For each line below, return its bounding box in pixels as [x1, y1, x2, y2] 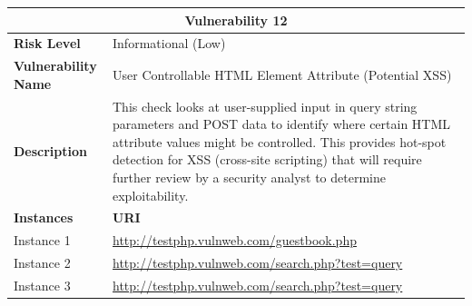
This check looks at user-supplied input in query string [113, 96, 418, 115]
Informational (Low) [113, 34, 226, 53]
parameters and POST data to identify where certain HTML [113, 114, 451, 133]
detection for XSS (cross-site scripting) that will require [113, 150, 422, 169]
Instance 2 [14, 253, 71, 272]
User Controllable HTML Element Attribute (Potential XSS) [113, 64, 452, 84]
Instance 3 [14, 275, 71, 294]
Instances [14, 208, 74, 227]
